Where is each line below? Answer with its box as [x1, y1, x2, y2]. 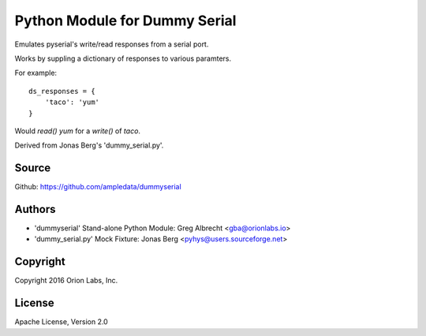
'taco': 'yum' [44, 98, 100, 106]
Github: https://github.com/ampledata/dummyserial [14, 182, 181, 192]
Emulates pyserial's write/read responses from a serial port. [14, 39, 209, 49]
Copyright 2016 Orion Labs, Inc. [14, 276, 118, 286]
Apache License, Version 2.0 [14, 317, 108, 327]
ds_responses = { [28, 87, 95, 95]
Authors [14, 203, 56, 216]
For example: [14, 68, 58, 78]
